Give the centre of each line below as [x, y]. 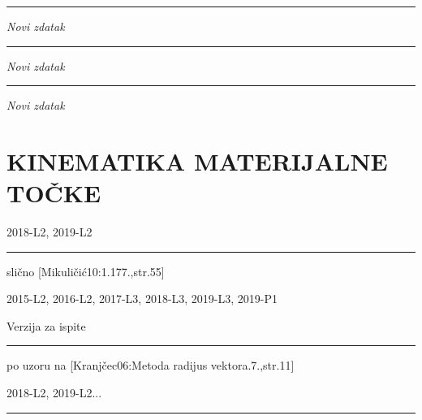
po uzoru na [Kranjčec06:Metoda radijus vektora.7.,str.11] [151, 365]
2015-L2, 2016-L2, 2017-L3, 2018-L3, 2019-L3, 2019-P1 [142, 299]
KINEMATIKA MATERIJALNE [197, 160]
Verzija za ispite [46, 325]
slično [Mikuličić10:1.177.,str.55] [86, 271]
